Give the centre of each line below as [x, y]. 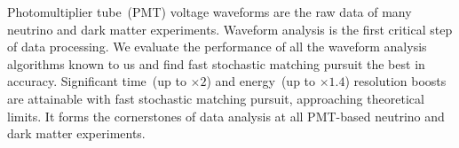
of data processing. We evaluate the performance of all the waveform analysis [217, 47]
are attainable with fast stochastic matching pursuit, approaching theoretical [216, 98]
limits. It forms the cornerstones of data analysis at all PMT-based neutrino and [226, 116]
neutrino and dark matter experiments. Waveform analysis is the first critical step [230, 29]
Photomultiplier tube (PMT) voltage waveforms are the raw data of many [210, 12]
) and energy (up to [261, 81]
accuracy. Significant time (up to [97, 81]
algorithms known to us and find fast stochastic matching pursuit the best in [216, 63]
